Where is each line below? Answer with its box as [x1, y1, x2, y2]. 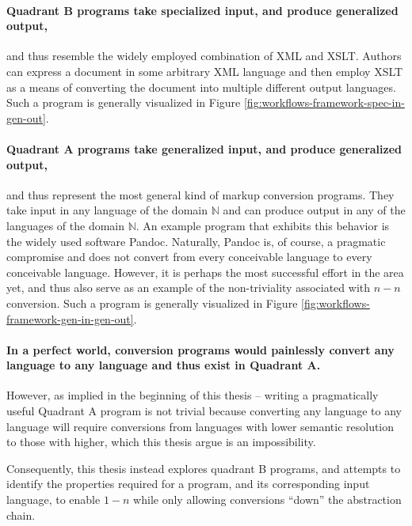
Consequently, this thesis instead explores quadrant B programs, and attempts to [6, 460, 401, 476]
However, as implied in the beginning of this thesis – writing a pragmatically [6, 387, 379, 403]
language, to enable [6, 491, 101, 508]
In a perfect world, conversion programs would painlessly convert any [6, 341, 395, 358]
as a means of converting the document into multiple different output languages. [6, 78, 396, 95]
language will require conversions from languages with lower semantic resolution [6, 418, 395, 434]
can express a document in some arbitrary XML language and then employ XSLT [6, 62, 403, 79]
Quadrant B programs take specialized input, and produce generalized [6, 2, 399, 18]
